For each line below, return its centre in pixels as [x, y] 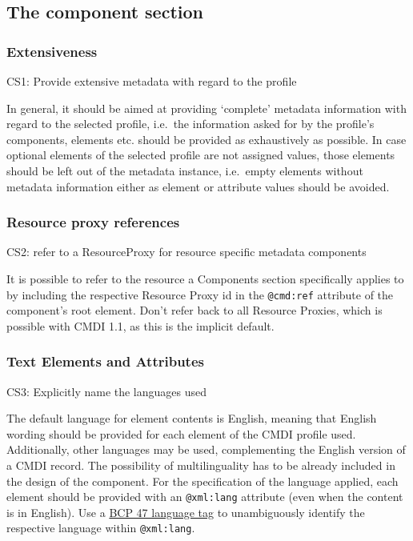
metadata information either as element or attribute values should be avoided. [198, 186]
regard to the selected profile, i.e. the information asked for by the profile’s [190, 124]
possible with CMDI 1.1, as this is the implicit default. [140, 325]
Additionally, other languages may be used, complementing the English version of [206, 449]
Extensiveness [52, 51]
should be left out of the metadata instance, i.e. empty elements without [185, 170]
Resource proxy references [93, 222]
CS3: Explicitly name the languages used [107, 391]
